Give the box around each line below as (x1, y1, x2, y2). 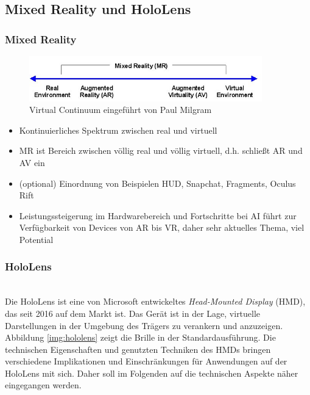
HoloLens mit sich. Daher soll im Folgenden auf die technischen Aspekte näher (5, 366, 298, 379)
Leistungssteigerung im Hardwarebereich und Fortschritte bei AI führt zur (19, 209, 297, 222)
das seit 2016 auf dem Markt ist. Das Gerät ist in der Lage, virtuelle (5, 306, 261, 319)
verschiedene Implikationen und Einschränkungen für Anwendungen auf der (5, 355, 287, 368)
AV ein (19, 156, 45, 169)
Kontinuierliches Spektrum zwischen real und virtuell (19, 123, 217, 136)
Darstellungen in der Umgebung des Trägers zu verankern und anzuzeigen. (5, 319, 283, 332)
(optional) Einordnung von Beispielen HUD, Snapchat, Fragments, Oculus (19, 176, 296, 189)
